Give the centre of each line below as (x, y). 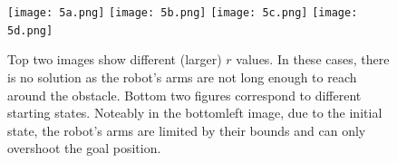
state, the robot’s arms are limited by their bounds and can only (187, 130)
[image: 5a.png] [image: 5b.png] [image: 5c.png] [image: (183, 13)
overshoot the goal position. (84, 148)
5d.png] (30, 30)
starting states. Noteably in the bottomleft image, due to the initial (195, 113)
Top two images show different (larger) (115, 59)
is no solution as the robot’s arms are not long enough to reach (182, 77)
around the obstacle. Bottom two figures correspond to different (184, 95)
